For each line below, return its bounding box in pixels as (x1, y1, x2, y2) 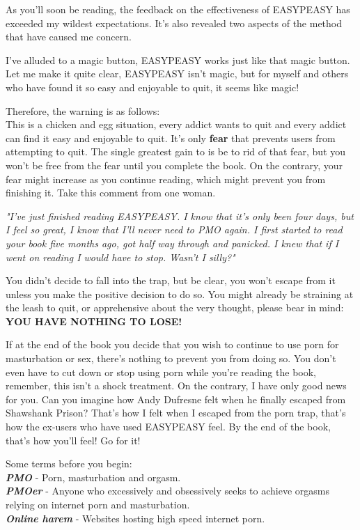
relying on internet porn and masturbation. (6, 497, 190, 511)
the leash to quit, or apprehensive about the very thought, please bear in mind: (6, 300, 344, 315)
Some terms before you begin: (6, 456, 132, 471)
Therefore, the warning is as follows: (6, 103, 160, 118)
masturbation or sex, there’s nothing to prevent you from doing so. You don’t (6, 351, 336, 366)
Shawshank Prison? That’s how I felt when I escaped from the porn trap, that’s (6, 405, 346, 420)
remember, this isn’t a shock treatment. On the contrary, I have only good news (6, 378, 347, 393)
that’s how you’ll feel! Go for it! (6, 432, 141, 447)
